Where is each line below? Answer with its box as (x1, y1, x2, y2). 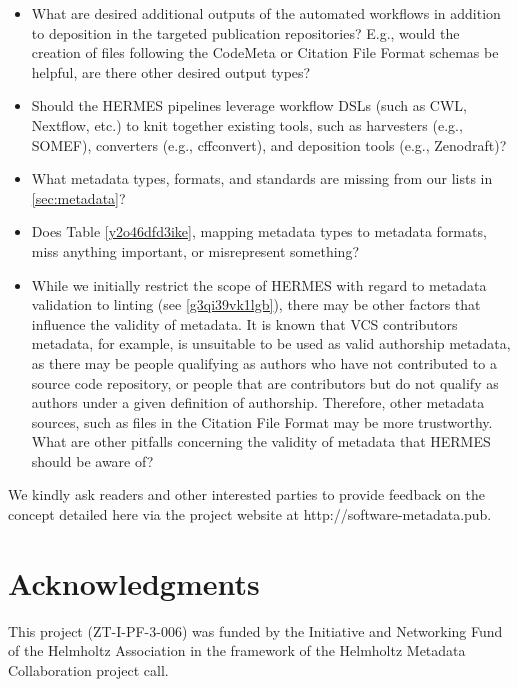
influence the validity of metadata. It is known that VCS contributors (31, 313, 458, 334)
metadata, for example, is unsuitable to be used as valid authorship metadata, (31, 333, 511, 354)
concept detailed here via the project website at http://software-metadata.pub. (8, 504, 492, 525)
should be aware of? (31, 450, 154, 471)
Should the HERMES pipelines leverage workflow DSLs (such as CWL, (31, 95, 467, 116)
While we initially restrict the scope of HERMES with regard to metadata (31, 274, 487, 295)
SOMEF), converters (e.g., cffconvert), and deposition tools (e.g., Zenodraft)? (31, 134, 507, 155)
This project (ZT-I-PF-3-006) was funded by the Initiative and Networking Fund (8, 620, 503, 641)
